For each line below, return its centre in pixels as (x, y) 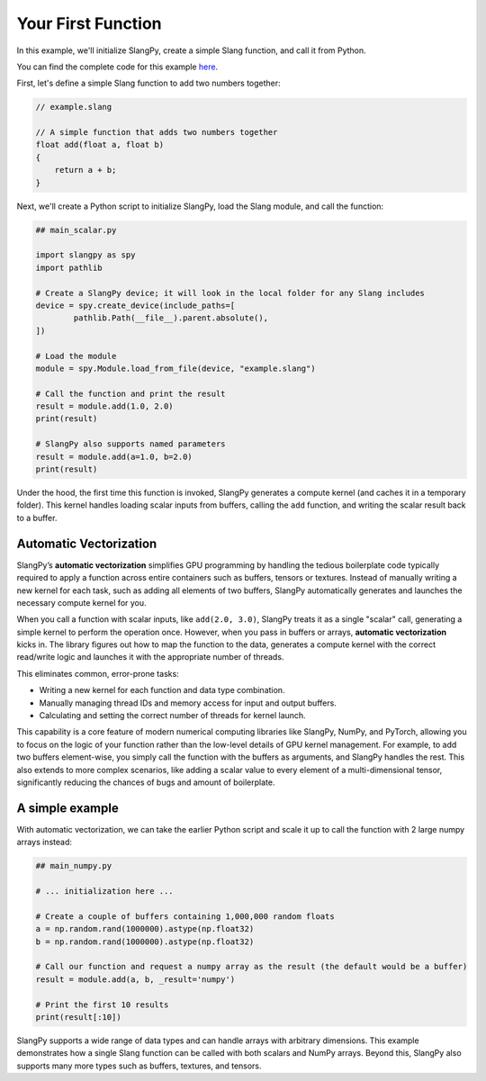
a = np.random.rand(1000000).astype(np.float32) (145, 929)
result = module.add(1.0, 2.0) (105, 406)
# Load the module (76, 356)
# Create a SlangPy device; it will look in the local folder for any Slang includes (230, 293)
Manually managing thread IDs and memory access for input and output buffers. (188, 703)
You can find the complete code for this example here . (117, 67)
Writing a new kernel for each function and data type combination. (162, 690)
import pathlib (69, 267)
